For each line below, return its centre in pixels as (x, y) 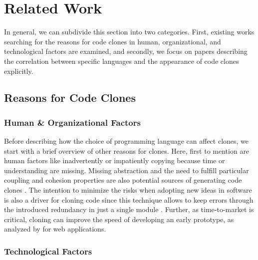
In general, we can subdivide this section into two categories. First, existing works (129, 32)
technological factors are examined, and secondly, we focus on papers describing (126, 51)
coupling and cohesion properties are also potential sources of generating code (123, 180)
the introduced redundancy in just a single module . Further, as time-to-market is (129, 209)
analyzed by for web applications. (55, 229)
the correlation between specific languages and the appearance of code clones (122, 61)
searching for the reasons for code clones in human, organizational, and (113, 41)
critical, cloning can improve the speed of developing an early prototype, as (119, 219)
